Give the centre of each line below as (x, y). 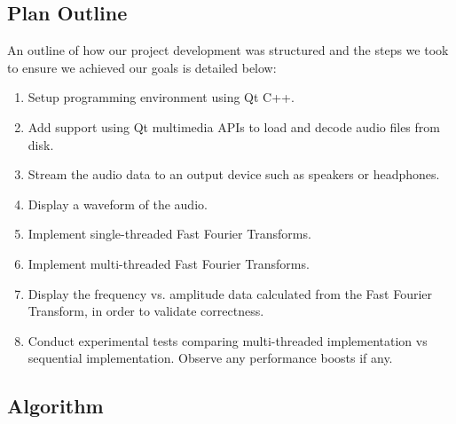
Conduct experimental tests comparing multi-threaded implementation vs (228, 340)
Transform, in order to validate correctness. (146, 311)
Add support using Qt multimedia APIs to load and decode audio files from (234, 126)
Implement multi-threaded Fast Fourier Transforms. (169, 263)
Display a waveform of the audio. (118, 204)
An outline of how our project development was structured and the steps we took (228, 50)
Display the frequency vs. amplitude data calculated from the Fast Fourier (230, 293)
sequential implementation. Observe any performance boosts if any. (210, 358)
